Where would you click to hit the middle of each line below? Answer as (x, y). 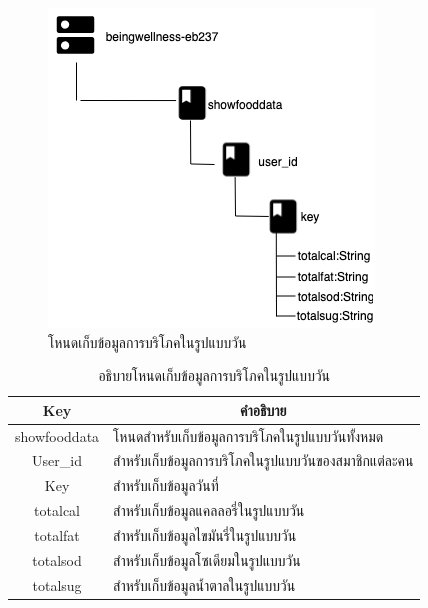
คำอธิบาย (263, 409)
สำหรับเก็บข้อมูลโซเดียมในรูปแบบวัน (207, 559)
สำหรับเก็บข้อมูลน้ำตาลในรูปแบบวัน (204, 584)
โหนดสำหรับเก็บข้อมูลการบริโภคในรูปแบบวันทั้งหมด (248, 435)
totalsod (57, 559)
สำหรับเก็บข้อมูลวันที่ (166, 485)
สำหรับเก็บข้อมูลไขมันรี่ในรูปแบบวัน (205, 535)
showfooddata (57, 435)
